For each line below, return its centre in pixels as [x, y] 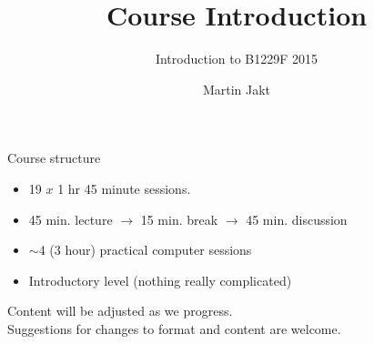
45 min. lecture [71, 219]
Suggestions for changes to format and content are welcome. [174, 328]
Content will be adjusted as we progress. [120, 311]
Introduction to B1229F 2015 [237, 59]
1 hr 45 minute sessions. [124, 188]
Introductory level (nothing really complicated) [160, 280]
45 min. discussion [297, 219]
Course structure [54, 158]
